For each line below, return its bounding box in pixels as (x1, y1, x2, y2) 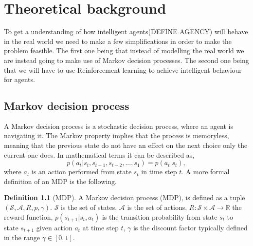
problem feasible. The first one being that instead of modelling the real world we (4, 45, 244, 56)
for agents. (4, 74, 35, 84)
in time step (141, 166, 177, 177)
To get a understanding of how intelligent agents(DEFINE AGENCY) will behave (4, 26, 248, 37)
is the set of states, (61, 202, 117, 212)
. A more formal (181, 166, 230, 177)
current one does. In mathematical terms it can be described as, (4, 149, 195, 160)
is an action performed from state (31, 166, 132, 177)
